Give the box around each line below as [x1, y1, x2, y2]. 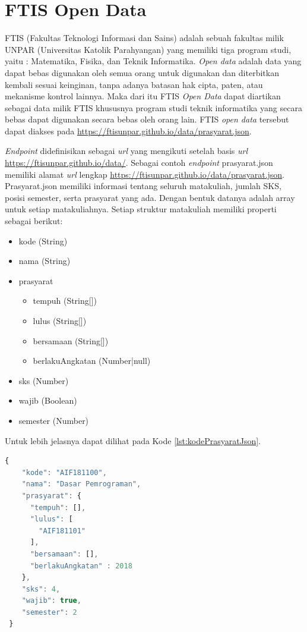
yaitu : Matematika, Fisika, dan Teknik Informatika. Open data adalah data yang [5, 55, 302, 67]
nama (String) [18, 254, 71, 267]
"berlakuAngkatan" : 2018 [30, 561, 132, 570]
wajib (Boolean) [18, 394, 77, 407]
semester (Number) [18, 414, 89, 426]
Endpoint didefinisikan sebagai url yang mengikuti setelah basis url [5, 144, 248, 157]
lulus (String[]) [33, 315, 87, 326]
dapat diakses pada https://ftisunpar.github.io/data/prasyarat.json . [5, 124, 252, 137]
